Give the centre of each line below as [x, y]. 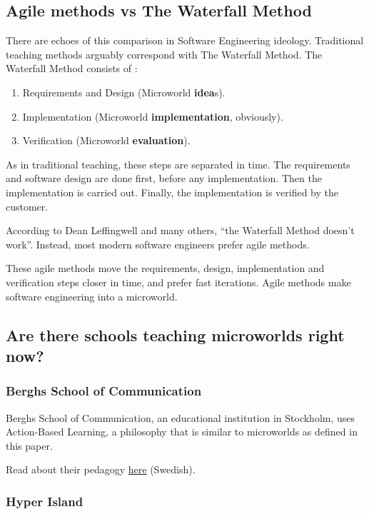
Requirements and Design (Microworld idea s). [124, 92]
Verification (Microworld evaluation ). [106, 140]
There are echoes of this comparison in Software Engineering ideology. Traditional [185, 40]
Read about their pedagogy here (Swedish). [101, 469]
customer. [27, 206]
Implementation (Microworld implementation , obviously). [153, 116]
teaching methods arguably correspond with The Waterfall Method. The [164, 54]
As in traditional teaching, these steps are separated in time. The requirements [178, 164]
